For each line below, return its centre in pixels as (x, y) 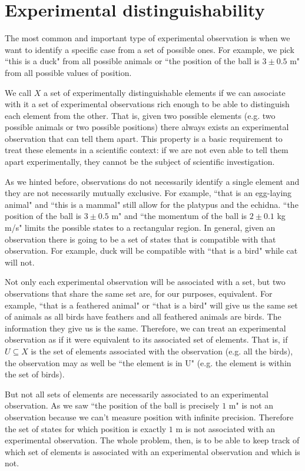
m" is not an (251, 405)
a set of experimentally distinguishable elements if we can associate (165, 92)
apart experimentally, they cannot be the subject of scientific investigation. (140, 162)
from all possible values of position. (68, 72)
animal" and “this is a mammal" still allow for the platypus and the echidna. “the (152, 204)
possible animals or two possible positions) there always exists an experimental (147, 127)
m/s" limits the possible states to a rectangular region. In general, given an (140, 228)
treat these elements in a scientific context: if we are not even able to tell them (147, 150)
